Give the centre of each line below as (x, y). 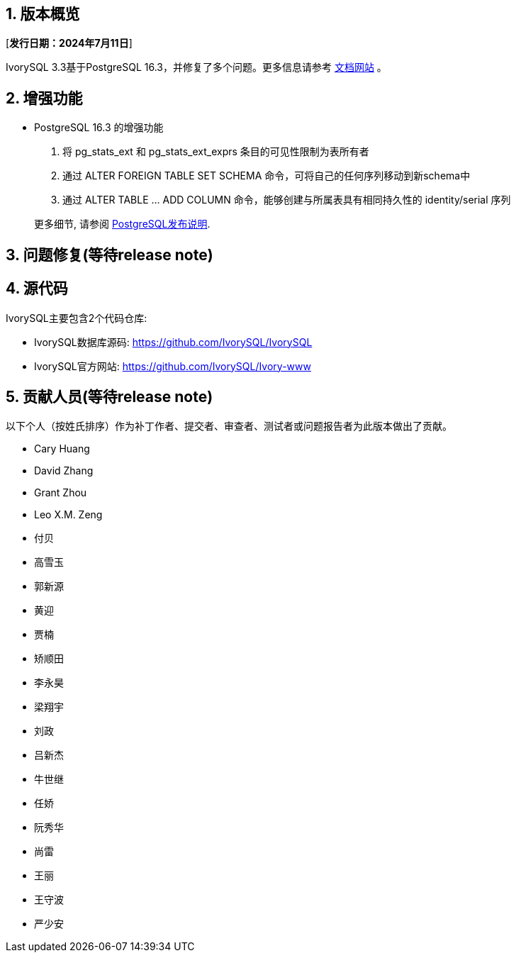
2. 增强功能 (44, 98)
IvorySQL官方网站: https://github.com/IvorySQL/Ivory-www (173, 366)
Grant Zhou (61, 493)
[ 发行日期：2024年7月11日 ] (69, 43)
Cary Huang (62, 449)
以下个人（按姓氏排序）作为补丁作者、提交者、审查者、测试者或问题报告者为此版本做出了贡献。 (229, 426)
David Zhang (64, 471)
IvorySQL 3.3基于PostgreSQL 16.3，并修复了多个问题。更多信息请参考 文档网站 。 (196, 67)
